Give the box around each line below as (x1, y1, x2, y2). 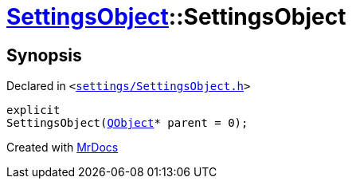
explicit (6, 104, 61, 117)
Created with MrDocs (6, 140, 119, 155)
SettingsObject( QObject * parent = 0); (6, 116, 248, 130)
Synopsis (6, 45, 82, 65)
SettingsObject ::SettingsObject (6, 3, 346, 30)
